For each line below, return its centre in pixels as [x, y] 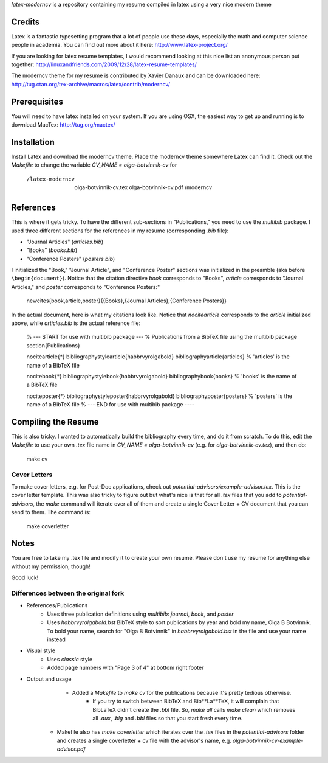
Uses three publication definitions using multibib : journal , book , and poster [140, 614]
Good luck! [25, 577]
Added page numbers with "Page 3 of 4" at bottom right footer [125, 668]
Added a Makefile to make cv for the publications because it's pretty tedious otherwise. [182, 692]
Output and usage [49, 679]
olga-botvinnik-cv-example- [268, 740]
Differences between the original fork [68, 593]
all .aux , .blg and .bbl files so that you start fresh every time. [168, 719]
